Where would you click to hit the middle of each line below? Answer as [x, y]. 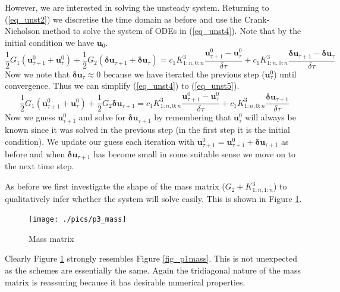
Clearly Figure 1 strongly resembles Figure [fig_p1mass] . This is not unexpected [151, 258]
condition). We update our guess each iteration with [100, 141]
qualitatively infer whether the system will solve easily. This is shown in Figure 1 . [153, 198]
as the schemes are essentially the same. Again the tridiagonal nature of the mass [153, 270]
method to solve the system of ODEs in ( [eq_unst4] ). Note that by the [172, 31]
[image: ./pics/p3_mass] [78, 220]
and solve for [102, 117]
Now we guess [30, 117]
